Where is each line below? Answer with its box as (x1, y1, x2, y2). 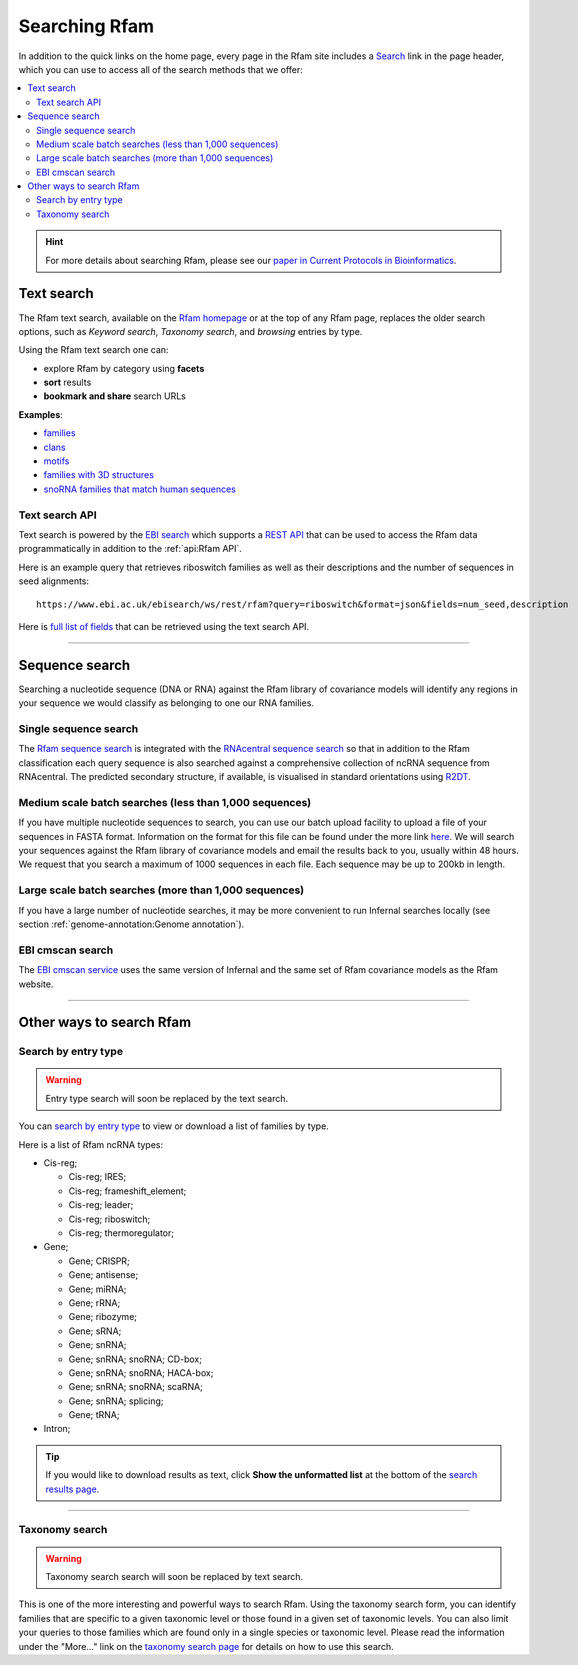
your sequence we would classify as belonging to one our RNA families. (18, 697, 315, 709)
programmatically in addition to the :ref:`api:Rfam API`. (18, 543, 242, 555)
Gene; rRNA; (68, 1296, 121, 1309)
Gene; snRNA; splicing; (68, 1395, 164, 1407)
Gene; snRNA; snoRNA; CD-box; (68, 1353, 202, 1365)
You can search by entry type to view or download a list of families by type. (18, 1120, 329, 1132)
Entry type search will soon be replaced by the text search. (45, 1092, 289, 1104)
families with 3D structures (43, 469, 155, 481)
